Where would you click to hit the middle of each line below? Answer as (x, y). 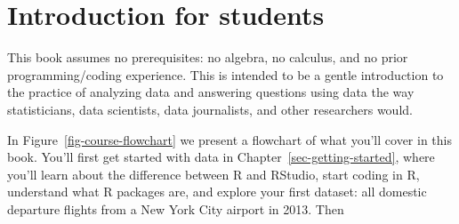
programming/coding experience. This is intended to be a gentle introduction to (225, 74)
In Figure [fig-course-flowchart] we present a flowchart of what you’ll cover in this (229, 139)
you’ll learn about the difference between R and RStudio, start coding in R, (213, 174)
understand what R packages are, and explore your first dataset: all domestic (217, 192)
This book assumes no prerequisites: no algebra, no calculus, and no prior (208, 57)
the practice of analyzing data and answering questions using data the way (211, 92)
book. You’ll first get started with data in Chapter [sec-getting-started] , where (221, 157)
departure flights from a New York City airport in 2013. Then (176, 208)
